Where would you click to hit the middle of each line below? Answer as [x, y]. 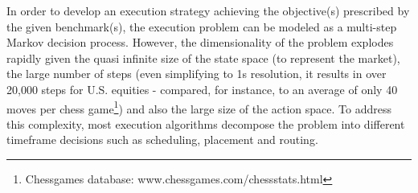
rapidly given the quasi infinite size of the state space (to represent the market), [203, 57]
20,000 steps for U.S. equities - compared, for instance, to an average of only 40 [202, 89]
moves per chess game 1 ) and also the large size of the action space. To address [199, 107]
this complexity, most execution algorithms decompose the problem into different [206, 123]
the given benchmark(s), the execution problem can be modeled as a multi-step [202, 26]
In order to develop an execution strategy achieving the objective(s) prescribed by [208, 10]
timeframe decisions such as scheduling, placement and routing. [162, 140]
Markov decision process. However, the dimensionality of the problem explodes [200, 42]
